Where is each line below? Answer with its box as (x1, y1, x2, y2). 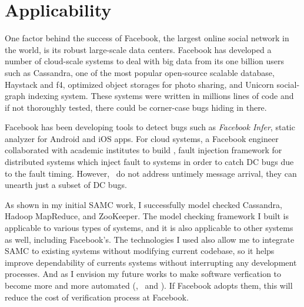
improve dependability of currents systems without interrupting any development (5, 256, 297, 268)
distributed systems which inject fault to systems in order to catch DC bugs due (5, 156, 294, 168)
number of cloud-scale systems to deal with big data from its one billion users (5, 55, 285, 67)
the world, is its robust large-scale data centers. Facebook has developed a (5, 43, 272, 55)
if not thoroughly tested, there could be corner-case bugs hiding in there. (5, 101, 267, 113)
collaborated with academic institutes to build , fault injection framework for (5, 144, 282, 156)
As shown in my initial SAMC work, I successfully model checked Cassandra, (5, 198, 282, 210)
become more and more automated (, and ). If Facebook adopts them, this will (5, 279, 293, 291)
